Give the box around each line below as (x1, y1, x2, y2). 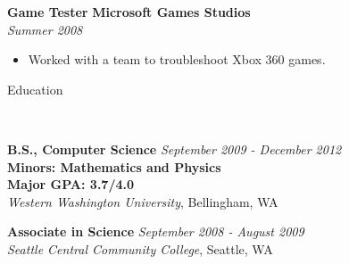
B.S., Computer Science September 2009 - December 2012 (7, 139, 342, 158)
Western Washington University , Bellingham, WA (7, 192, 278, 210)
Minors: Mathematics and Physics (7, 157, 221, 176)
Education (7, 79, 63, 98)
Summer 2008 (7, 20, 83, 38)
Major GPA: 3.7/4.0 (7, 175, 135, 194)
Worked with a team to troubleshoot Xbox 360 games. (28, 50, 326, 69)
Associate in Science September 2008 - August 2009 (7, 222, 304, 241)
